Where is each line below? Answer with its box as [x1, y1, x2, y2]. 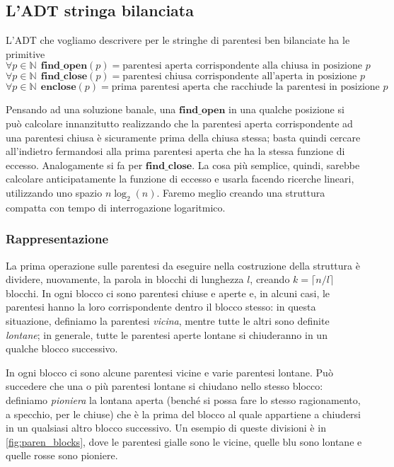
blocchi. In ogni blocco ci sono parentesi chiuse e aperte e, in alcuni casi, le [6, 285, 330, 300]
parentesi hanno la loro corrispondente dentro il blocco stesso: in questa [6, 299, 316, 314]
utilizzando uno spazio [6, 185, 103, 200]
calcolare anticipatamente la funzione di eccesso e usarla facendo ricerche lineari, [6, 171, 354, 186]
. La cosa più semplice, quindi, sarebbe [192, 157, 360, 172]
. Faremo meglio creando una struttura [156, 185, 325, 200]
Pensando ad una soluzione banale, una [6, 102, 176, 117]
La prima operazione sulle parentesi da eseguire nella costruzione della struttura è [6, 258, 360, 272]
